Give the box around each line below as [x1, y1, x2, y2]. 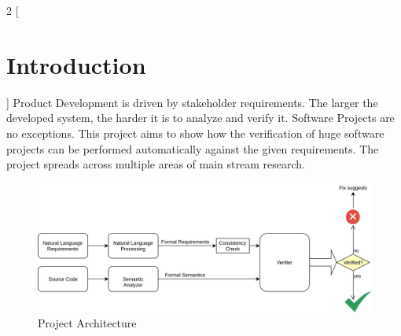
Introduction [6, 48, 146, 80]
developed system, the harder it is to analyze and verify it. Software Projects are [6, 109, 395, 126]
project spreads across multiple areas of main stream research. [6, 156, 305, 172]
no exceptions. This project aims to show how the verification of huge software [6, 124, 384, 141]
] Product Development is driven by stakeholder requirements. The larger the [6, 94, 378, 110]
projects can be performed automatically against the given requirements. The [6, 140, 379, 157]
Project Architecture [38, 315, 137, 331]
